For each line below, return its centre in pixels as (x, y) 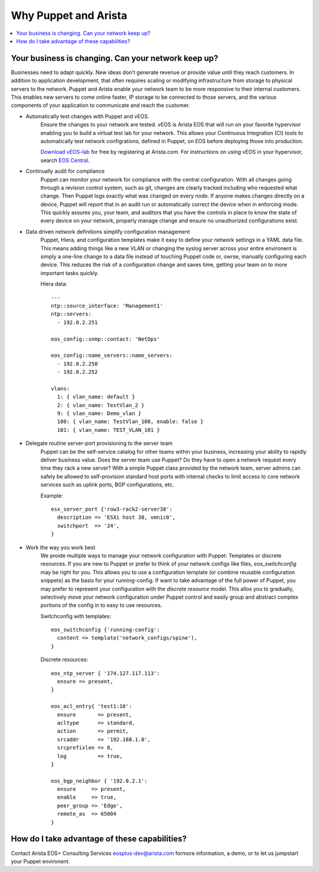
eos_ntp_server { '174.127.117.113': (106, 673)
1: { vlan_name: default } (96, 397)
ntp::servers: (71, 314)
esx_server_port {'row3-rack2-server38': (112, 509)
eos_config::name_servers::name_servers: (112, 356)
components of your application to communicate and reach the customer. (100, 105)
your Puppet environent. (40, 861)
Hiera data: (54, 284)
